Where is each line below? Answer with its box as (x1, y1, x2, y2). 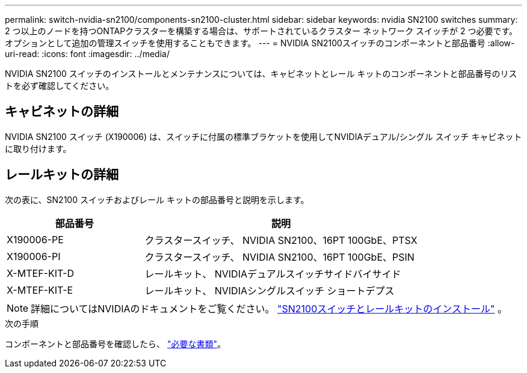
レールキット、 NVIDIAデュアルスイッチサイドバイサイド (144, 267, 401, 280)
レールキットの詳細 (5, 167, 119, 183)
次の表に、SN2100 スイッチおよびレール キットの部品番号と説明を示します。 (5, 194, 309, 205)
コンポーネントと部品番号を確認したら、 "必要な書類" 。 (5, 338, 226, 349)
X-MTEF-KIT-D (7, 267, 75, 279)
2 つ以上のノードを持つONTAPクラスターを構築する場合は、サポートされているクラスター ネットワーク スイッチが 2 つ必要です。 (5, 26, 518, 36)
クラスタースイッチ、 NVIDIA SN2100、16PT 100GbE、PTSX (144, 234, 418, 246)
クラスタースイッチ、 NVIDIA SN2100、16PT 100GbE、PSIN (144, 250, 415, 263)
